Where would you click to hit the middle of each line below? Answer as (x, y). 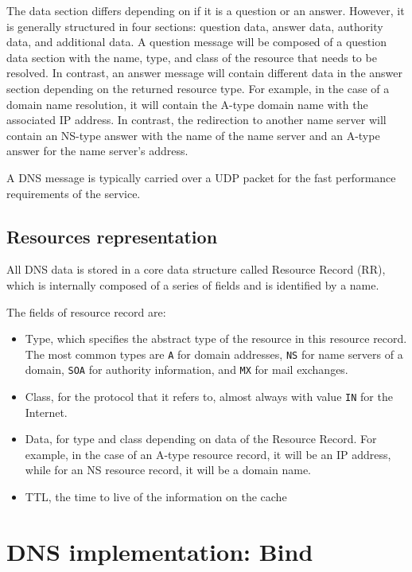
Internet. (46, 412)
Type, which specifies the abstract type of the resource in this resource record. (216, 339)
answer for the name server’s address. (97, 151)
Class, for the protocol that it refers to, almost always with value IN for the (209, 397)
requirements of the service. (74, 193)
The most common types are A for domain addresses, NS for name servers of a (214, 354)
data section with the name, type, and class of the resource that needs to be (192, 57)
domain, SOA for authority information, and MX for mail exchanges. (187, 370)
